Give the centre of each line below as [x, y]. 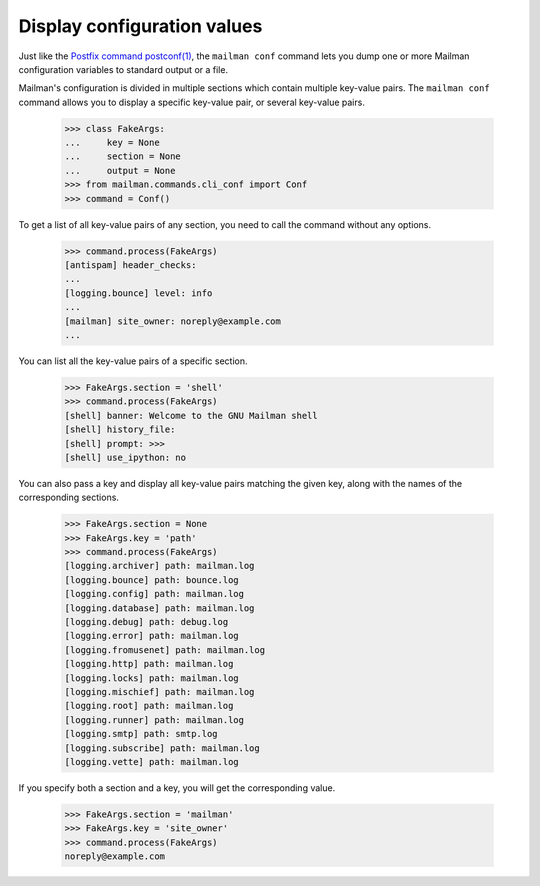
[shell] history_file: [120, 429]
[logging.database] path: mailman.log [159, 608]
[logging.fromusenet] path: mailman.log [164, 649]
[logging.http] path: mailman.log [149, 664]
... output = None [120, 170]
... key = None [112, 143]
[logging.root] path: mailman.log [149, 706]
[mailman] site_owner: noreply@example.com [173, 321]
